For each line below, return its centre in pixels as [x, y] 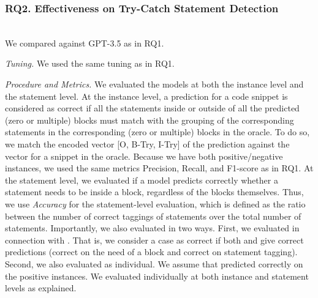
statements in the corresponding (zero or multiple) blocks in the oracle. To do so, [157, 132]
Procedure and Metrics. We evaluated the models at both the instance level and [154, 84]
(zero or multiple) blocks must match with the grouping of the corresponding [150, 120]
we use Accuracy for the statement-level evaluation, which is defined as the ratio [155, 203]
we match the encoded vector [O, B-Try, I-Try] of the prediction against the [147, 143]
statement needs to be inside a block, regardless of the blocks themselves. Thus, [154, 192]
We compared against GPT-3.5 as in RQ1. [85, 43]
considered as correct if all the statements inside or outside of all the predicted [152, 108]
